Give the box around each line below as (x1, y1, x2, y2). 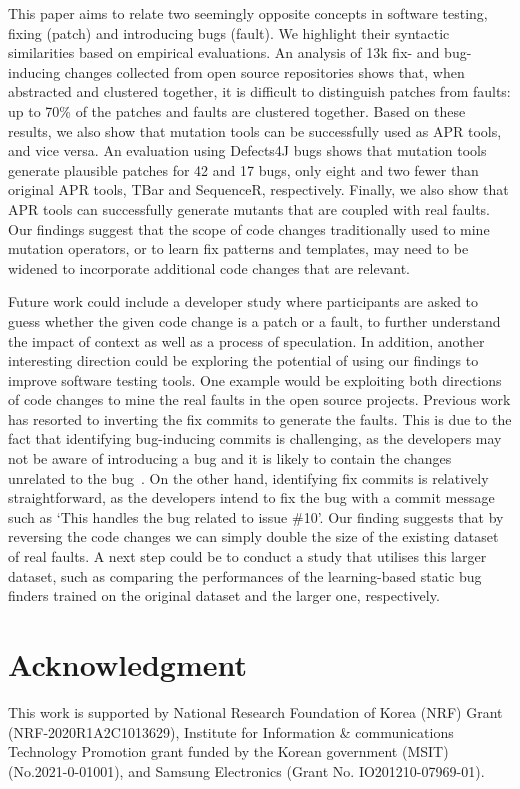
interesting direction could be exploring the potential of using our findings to (8, 350, 479, 371)
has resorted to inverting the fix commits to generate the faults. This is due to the (8, 408, 512, 429)
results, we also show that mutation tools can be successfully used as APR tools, (8, 120, 502, 141)
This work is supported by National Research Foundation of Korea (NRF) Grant (8, 701, 503, 722)
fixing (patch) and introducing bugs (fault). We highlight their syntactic (8, 22, 450, 43)
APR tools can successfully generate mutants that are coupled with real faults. (8, 198, 491, 219)
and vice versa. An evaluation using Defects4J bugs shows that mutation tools (8, 140, 487, 161)
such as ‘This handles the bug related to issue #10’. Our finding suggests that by (8, 506, 504, 527)
